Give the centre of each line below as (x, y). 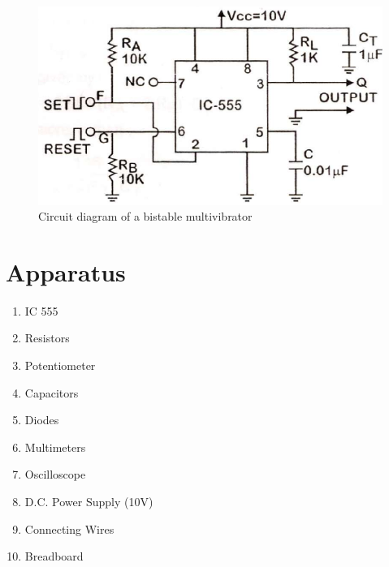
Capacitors (52, 392)
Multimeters (55, 447)
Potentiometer (60, 365)
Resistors (47, 338)
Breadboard (54, 556)
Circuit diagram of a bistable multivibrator (145, 216)
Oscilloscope (55, 474)
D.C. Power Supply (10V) (89, 501)
